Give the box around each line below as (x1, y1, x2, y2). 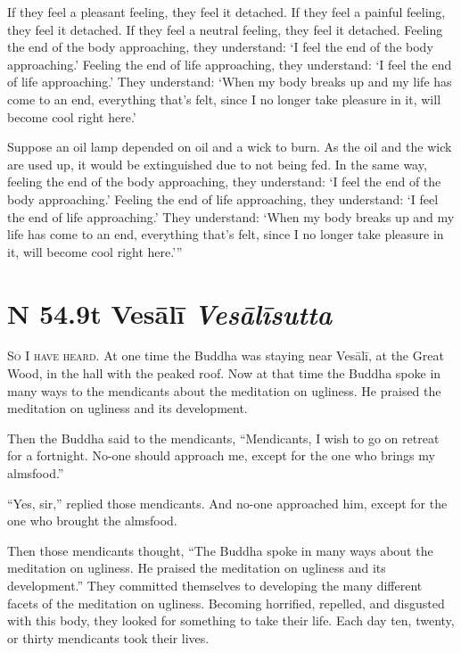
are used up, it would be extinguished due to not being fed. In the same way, (7, 154, 427, 173)
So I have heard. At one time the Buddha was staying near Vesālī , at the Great (7, 346, 444, 365)
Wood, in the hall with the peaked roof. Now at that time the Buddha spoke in (7, 364, 441, 383)
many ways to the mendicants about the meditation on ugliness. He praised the (7, 381, 441, 400)
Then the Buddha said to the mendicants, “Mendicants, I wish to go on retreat (7, 428, 440, 447)
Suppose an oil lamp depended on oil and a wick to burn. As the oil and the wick (7, 137, 452, 156)
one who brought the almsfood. (7, 511, 177, 530)
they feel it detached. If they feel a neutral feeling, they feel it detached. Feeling (7, 20, 443, 38)
